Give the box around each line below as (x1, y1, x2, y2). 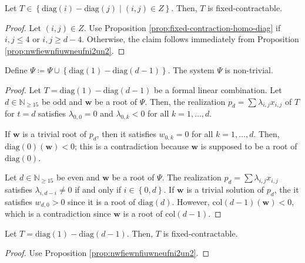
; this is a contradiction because (74, 139, 189, 152)
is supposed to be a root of (200, 139, 297, 152)
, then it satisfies (96, 128, 156, 140)
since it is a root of (68, 195, 136, 207)
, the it (274, 183, 299, 195)
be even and (56, 171, 100, 183)
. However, (172, 195, 210, 207)
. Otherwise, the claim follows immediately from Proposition (82, 33, 299, 45)
